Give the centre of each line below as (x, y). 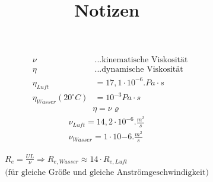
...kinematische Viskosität (141, 60)
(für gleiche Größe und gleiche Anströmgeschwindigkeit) (107, 172)
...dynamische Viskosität (139, 70)
